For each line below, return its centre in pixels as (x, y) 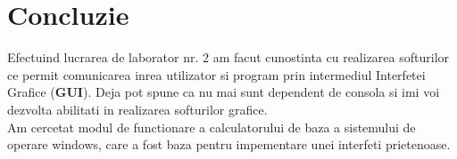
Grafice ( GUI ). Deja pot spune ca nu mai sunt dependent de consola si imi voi (224, 92)
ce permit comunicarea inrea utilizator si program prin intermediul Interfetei (216, 74)
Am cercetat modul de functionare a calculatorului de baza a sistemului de (212, 127)
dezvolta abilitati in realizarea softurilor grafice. (137, 109)
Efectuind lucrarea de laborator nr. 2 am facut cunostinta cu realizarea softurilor (228, 57)
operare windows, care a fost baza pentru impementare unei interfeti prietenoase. (229, 144)
